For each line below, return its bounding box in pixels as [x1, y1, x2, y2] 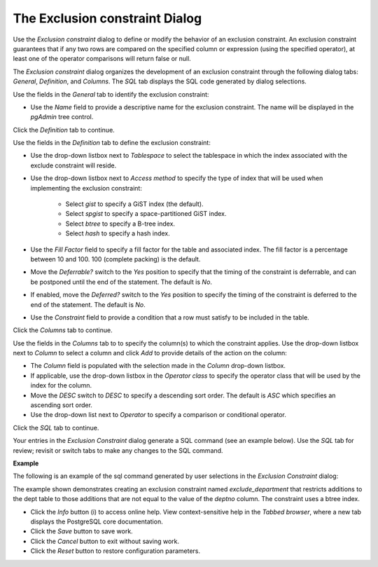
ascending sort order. [30, 401, 92, 409]
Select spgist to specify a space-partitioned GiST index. [65, 210, 227, 218]
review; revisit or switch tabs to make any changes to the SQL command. [13, 446, 223, 455]
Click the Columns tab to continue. [13, 326, 113, 334]
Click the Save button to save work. [30, 527, 133, 535]
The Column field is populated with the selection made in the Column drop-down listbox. [30, 362, 286, 370]
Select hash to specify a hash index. [65, 229, 171, 238]
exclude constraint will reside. [30, 161, 117, 170]
